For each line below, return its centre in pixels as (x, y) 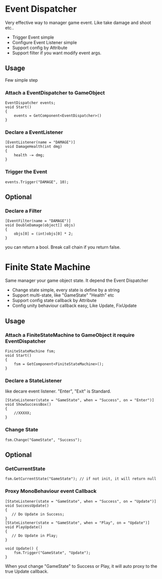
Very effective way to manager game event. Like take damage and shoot (78, 23)
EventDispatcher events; (30, 103)
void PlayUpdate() (24, 527)
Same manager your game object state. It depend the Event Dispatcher (77, 280)
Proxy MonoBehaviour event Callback (51, 491)
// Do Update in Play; (35, 535)
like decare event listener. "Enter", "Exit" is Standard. (58, 391)
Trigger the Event (26, 172)
